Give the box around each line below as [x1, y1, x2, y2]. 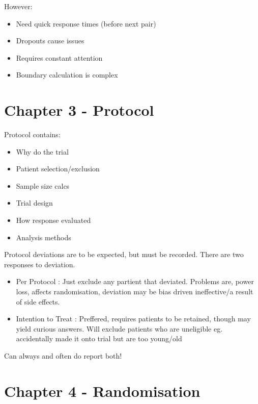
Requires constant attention [16, 52, 103, 63]
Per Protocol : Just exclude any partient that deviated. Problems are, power [16, 276, 254, 287]
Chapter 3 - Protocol [4, 99, 154, 120]
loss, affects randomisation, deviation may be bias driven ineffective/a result [16, 286, 253, 297]
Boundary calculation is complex [16, 69, 118, 80]
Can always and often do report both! [4, 350, 122, 361]
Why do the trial [16, 146, 69, 157]
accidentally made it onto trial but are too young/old [16, 333, 182, 344]
